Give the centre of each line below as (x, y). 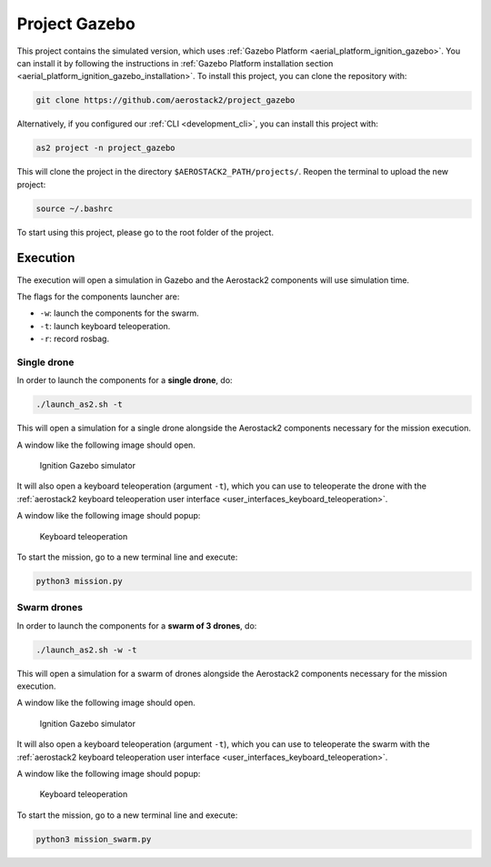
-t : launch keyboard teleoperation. (105, 326)
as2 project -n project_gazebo (106, 148)
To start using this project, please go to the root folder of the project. (145, 232)
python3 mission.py (79, 581)
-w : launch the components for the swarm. (119, 313)
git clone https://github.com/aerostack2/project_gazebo (165, 101)
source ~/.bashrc (75, 208)
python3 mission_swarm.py (94, 839)
